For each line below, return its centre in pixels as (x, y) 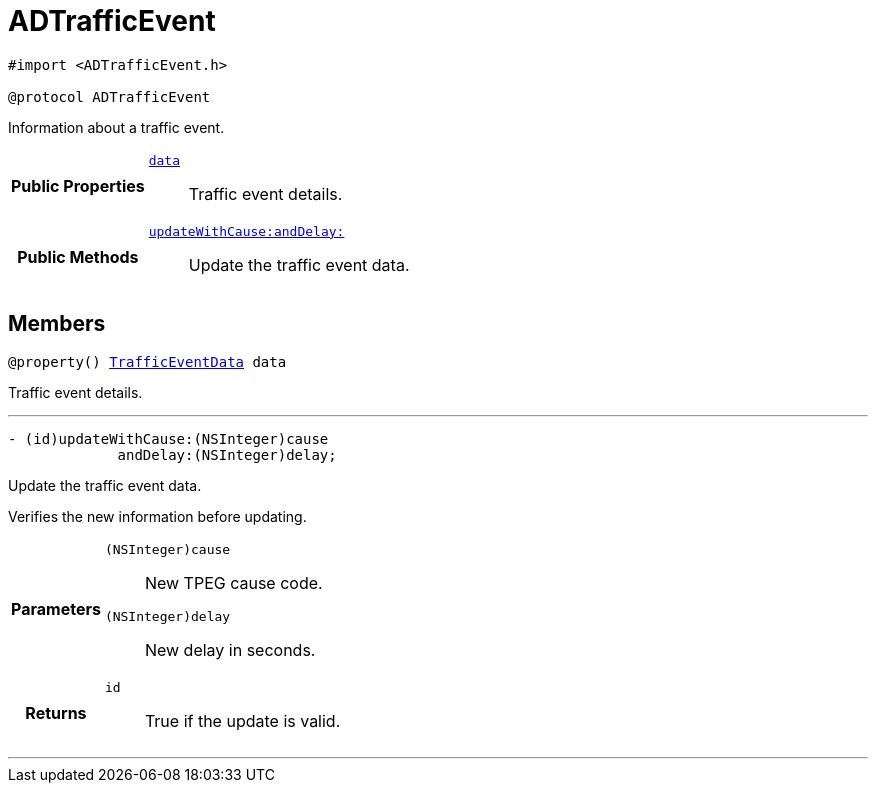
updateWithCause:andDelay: (246, 231)
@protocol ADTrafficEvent (109, 96)
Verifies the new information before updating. (157, 516)
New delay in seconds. (230, 649)
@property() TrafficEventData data (147, 361)
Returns (56, 713)
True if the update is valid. (242, 720)
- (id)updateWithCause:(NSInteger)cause (168, 438)
